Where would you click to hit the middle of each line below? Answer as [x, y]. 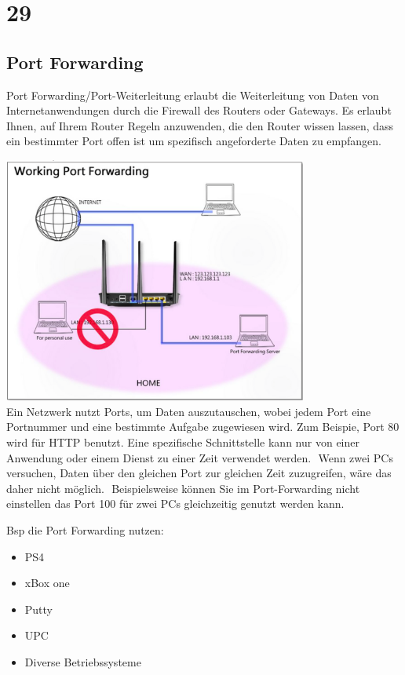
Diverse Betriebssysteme [83, 661]
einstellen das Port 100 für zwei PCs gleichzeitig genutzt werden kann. [175, 504]
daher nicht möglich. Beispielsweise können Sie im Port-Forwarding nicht [183, 488]
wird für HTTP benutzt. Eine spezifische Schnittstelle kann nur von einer [183, 442]
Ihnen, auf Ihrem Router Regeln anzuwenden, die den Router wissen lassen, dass [200, 125]
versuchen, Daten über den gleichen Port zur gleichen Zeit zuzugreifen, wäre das [199, 473]
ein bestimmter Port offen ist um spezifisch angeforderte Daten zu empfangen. [194, 141]
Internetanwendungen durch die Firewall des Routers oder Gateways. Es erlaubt [199, 110]
